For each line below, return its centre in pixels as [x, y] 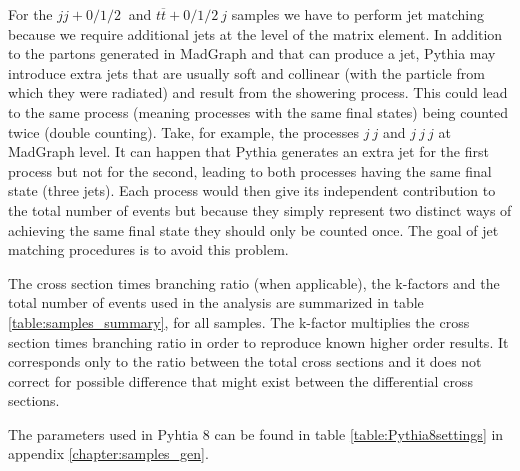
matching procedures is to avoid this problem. [148, 249]
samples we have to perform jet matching [357, 14]
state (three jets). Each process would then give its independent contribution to [252, 190]
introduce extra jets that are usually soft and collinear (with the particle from [246, 72]
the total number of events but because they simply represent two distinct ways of [260, 209]
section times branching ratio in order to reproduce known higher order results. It [258, 341]
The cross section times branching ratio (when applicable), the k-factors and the [254, 282]
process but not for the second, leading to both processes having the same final [250, 170]
